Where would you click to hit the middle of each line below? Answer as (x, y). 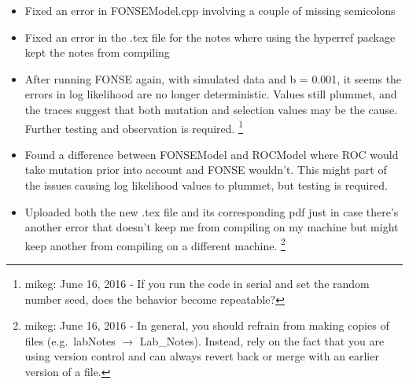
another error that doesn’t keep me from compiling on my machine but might (212, 227)
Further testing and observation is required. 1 (134, 127)
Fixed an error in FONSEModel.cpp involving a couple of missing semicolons (210, 10)
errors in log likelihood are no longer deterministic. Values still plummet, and (211, 94)
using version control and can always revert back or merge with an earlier (202, 356)
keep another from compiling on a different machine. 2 (155, 244)
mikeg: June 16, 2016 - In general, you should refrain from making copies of (207, 325)
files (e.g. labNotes (70, 340)
